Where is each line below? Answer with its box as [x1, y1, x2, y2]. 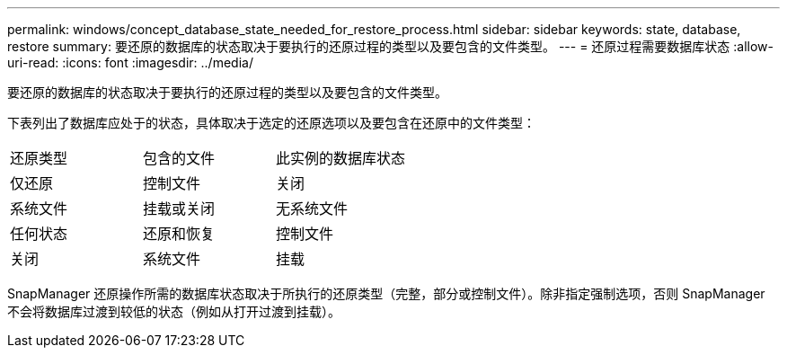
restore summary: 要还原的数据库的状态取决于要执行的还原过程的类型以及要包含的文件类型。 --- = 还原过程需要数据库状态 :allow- [7, 39, 774, 54]
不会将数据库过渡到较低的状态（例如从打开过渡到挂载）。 [7, 304, 340, 319]
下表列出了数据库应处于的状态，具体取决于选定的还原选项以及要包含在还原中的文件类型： [7, 115, 535, 130]
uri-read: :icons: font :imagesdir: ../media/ [7, 55, 253, 70]
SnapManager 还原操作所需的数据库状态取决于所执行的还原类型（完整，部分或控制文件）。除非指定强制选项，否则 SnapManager [7, 286, 765, 301]
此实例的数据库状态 [276, 149, 406, 167]
